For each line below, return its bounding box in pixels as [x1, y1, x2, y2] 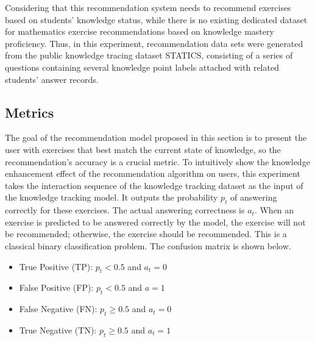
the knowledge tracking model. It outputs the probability [5, 191, 218, 204]
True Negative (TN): [19, 323, 97, 336]
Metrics [5, 102, 54, 121]
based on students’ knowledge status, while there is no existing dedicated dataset [5, 13, 308, 26]
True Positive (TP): [19, 260, 93, 273]
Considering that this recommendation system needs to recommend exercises [5, 1, 291, 13]
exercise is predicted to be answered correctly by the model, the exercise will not [5, 215, 306, 228]
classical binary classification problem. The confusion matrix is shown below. [5, 239, 291, 252]
